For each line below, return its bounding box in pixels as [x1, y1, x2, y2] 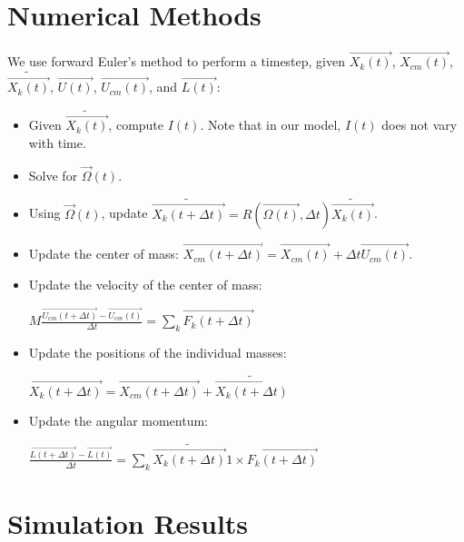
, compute [108, 115, 164, 134]
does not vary [381, 115, 458, 134]
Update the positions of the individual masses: [28, 342, 287, 361]
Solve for [28, 165, 78, 184]
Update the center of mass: [28, 244, 179, 263]
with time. [28, 133, 86, 152]
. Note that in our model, [200, 115, 341, 134]
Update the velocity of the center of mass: [28, 274, 262, 293]
